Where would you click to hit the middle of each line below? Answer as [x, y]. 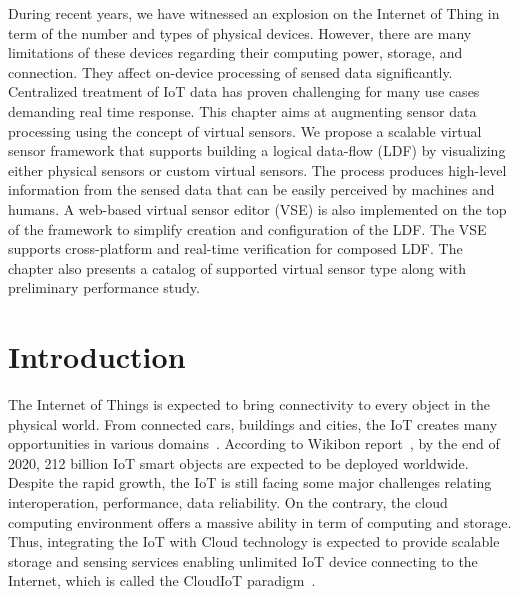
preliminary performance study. [104, 287]
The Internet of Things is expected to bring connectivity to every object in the [249, 404]
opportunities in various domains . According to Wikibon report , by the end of [254, 443]
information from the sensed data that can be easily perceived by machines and [251, 189]
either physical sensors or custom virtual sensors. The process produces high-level [257, 169]
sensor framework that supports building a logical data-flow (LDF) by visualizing [257, 150]
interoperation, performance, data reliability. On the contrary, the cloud [228, 502]
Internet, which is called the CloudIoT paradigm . [162, 580]
